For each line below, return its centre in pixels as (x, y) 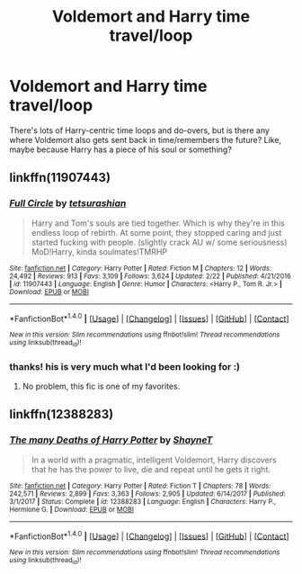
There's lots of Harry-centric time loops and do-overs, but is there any (139, 130)
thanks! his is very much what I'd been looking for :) (125, 366)
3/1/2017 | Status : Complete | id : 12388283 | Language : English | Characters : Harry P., (143, 501)
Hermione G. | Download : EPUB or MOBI (72, 509)
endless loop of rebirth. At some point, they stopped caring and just (156, 232)
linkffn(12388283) (62, 414)
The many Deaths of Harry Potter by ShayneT (111, 440)
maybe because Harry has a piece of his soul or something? (120, 149)
